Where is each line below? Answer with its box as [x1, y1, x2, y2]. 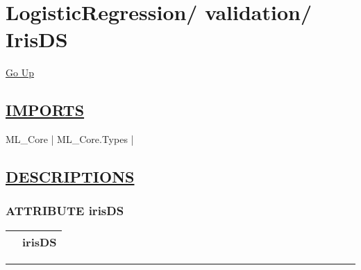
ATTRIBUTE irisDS [6, 202, 124, 219]
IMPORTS [6, 99, 85, 121]
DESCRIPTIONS [6, 166, 135, 187]
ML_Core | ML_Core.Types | [6, 132, 134, 146]
